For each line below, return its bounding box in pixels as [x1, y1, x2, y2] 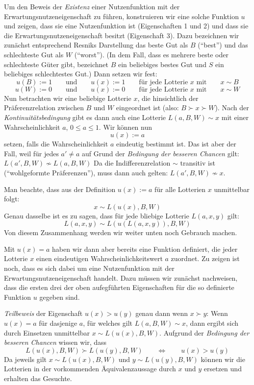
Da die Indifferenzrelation [94, 158, 171, 168]
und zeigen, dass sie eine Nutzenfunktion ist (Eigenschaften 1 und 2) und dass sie [4, 21, 249, 31]
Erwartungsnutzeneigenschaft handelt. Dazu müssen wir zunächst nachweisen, [4, 272, 238, 283]
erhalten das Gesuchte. [4, 373, 72, 383]
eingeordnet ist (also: [116, 102, 179, 113]
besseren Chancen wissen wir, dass [4, 337, 107, 347]
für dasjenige [39, 318, 77, 328]
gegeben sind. [39, 291, 80, 302]
